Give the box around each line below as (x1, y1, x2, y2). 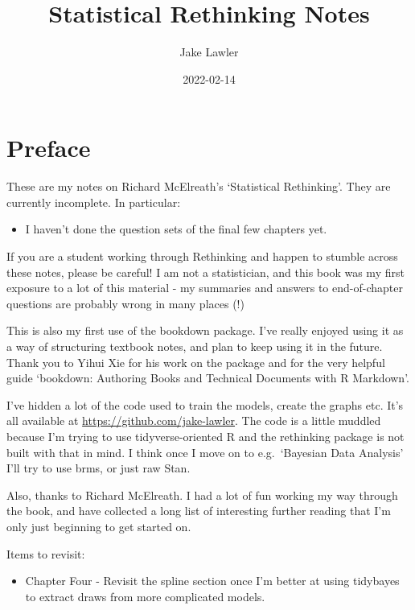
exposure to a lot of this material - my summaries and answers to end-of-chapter (6, 279, 403, 296)
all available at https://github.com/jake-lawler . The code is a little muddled (6, 412, 381, 429)
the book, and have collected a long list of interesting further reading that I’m (6, 502, 391, 519)
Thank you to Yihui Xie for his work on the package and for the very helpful (6, 353, 385, 370)
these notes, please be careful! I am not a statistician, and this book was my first (6, 263, 405, 280)
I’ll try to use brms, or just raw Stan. (6, 460, 191, 476)
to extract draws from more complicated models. (25, 587, 265, 604)
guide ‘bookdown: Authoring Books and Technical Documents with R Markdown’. (6, 369, 409, 386)
